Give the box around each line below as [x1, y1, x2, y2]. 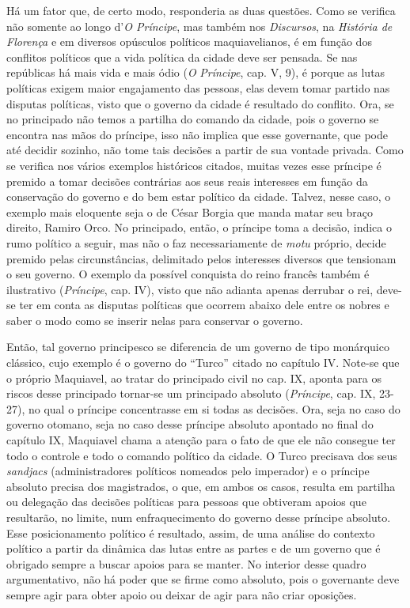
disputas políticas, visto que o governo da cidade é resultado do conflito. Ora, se [6, 95, 394, 111]
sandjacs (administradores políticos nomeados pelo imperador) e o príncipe [6, 463, 370, 479]
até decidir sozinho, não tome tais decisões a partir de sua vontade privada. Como [6, 142, 404, 158]
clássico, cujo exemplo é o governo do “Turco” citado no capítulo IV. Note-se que [6, 354, 400, 371]
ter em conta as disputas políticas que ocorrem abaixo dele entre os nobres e [19, 296, 389, 313]
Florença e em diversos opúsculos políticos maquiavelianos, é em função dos [6, 33, 372, 50]
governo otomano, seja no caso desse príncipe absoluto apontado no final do [6, 416, 374, 432]
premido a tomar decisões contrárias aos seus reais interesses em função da [6, 172, 368, 189]
